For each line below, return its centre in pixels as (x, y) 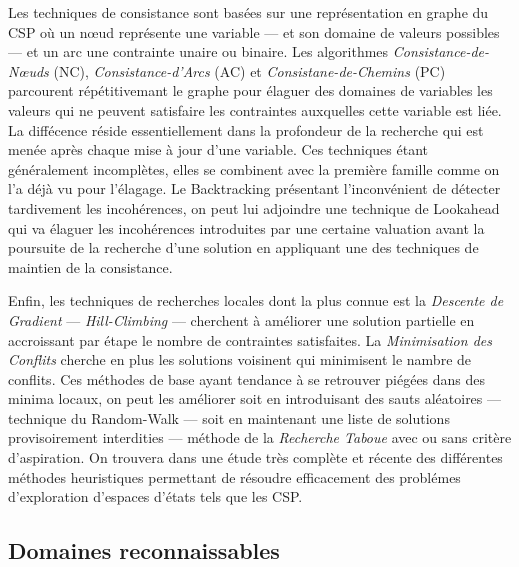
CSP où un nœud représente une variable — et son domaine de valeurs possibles (254, 31)
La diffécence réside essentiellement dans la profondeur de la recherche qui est (246, 129)
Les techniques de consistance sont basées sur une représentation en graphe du (248, 12)
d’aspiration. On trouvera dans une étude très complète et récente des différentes (255, 457)
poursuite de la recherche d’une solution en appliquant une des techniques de (243, 247)
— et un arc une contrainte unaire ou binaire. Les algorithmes (198, 51)
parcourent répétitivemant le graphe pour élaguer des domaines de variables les (250, 90)
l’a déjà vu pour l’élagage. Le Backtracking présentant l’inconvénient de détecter (254, 188)
